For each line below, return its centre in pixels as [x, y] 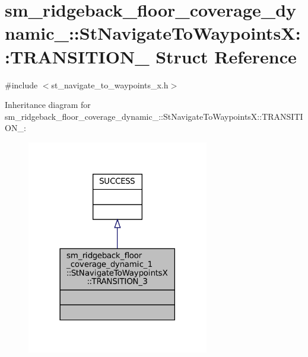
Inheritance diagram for [48, 105]
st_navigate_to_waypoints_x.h [110, 85]
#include [21, 85]
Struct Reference [226, 56]
